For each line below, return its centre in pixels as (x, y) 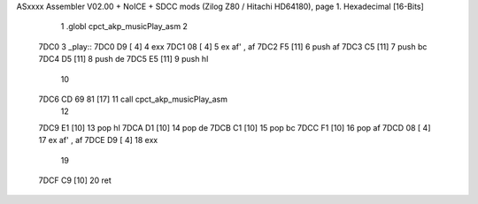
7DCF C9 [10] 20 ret (75, 180)
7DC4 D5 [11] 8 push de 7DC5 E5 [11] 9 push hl (123, 59)
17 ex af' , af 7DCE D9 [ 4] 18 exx (98, 140)
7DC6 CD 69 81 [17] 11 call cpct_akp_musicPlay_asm (133, 99)
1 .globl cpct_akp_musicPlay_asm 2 (124, 26)
